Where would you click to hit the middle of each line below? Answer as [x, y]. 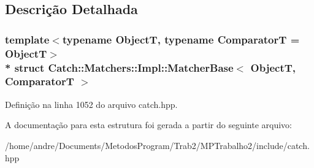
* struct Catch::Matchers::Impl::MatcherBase [119, 67]
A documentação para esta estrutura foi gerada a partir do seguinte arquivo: [148, 125]
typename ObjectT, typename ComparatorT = [181, 39]
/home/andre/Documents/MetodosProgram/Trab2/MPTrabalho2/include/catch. [157, 145]
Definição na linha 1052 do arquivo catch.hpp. [91, 104]
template [27, 39]
